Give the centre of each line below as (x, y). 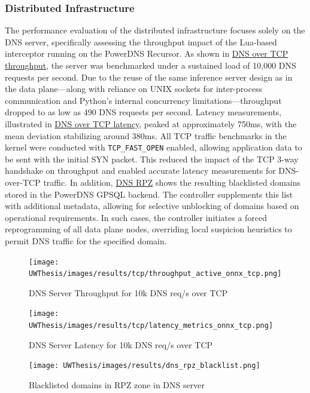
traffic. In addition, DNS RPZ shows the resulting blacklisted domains (172, 182)
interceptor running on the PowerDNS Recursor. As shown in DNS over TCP (147, 53)
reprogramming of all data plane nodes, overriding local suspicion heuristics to (148, 229)
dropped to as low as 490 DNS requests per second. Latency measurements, (143, 112)
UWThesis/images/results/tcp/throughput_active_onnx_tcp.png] (155, 274)
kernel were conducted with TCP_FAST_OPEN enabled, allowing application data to (154, 147)
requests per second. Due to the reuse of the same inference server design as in (149, 77)
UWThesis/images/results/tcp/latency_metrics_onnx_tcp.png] (151, 326)
